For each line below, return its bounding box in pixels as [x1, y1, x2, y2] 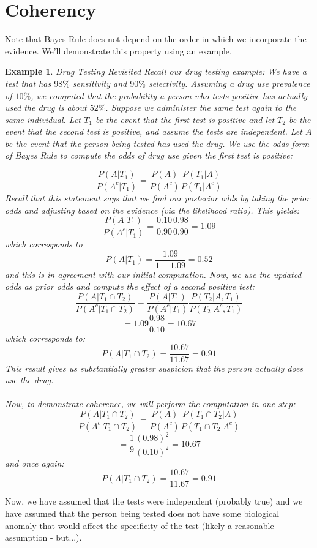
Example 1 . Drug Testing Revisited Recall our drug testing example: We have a [5, 65, 307, 78]
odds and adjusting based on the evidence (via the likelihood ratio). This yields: [5, 203, 300, 216]
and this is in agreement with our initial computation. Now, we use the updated [5, 268, 302, 280]
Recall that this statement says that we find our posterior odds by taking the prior [5, 191, 310, 204]
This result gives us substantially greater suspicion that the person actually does [5, 361, 304, 374]
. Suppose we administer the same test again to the [105, 101, 297, 114]
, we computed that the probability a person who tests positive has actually [31, 89, 308, 102]
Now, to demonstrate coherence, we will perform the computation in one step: [5, 397, 296, 410]
